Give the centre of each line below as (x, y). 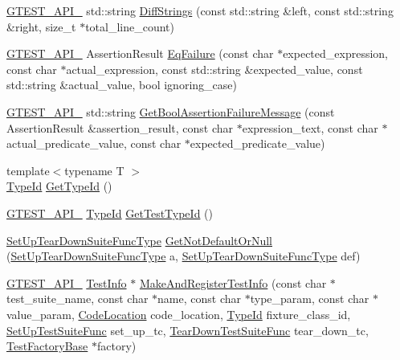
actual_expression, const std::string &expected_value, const (214, 69)
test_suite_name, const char (78, 299)
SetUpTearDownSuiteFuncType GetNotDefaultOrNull (140, 240)
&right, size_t (41, 26)
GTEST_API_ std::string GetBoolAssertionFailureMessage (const (171, 111)
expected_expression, (336, 53)
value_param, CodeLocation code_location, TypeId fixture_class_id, (179, 314)
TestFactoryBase (47, 346)
